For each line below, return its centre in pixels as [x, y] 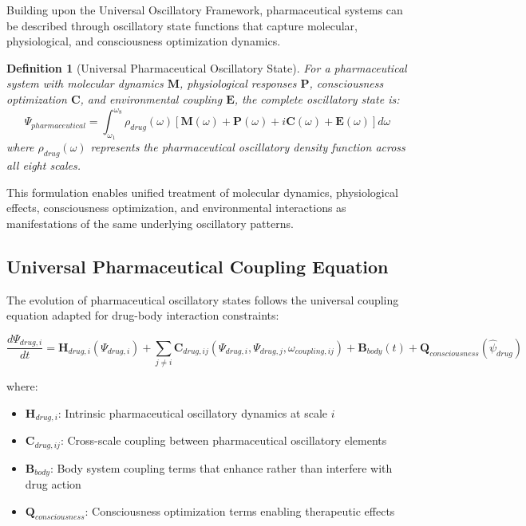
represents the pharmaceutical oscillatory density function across [248, 147]
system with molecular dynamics [85, 83]
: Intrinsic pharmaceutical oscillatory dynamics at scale [192, 412]
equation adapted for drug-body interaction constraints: [143, 315]
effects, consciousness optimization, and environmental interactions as [176, 208]
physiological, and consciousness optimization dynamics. [144, 41]
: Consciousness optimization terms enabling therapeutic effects [240, 510]
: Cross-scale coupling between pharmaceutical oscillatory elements [223, 440]
